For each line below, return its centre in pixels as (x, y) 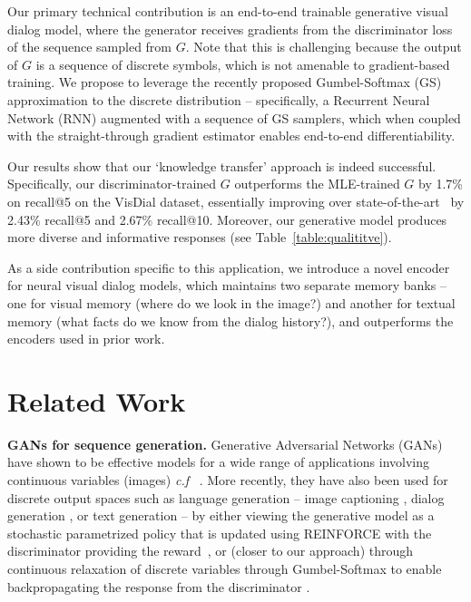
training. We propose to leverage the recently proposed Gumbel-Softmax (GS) (225, 82)
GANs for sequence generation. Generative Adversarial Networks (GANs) (225, 444)
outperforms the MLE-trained (317, 184)
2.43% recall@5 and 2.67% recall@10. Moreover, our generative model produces (227, 219)
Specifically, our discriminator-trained (112, 184)
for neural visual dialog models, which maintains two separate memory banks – (227, 285)
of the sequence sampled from (90, 47)
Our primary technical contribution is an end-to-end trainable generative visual (228, 11)
